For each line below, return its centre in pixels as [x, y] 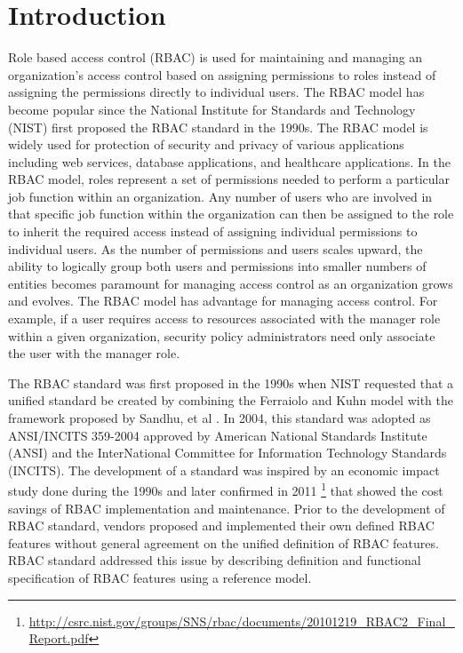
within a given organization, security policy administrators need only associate [222, 335]
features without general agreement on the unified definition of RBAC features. [224, 542]
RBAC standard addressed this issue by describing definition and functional [215, 560]
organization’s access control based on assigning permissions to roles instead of [222, 74]
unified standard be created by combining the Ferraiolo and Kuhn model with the [231, 400]
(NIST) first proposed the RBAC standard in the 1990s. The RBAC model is [218, 127]
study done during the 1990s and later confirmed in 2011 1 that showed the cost [226, 490]
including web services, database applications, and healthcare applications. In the [229, 161]
